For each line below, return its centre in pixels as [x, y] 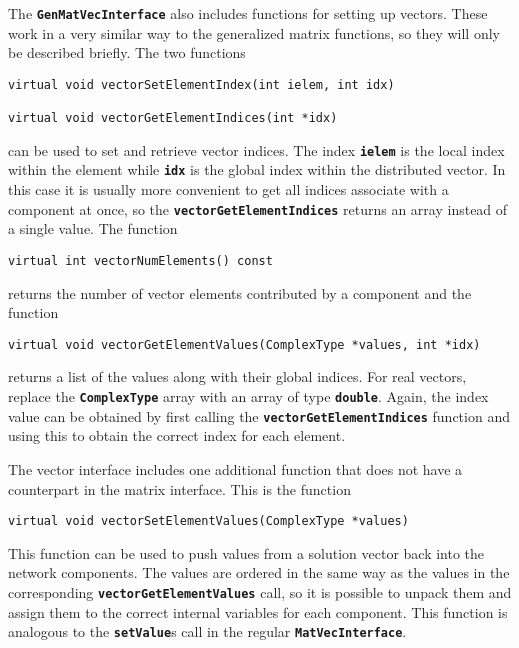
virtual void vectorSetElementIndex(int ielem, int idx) [201, 84]
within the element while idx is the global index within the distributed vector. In [257, 169]
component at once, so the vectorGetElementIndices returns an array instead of [258, 208]
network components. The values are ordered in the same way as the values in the [259, 572]
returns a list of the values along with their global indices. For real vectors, [237, 376]
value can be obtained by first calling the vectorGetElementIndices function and [259, 415]
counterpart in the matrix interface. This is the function [179, 488]
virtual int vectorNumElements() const [140, 260]
